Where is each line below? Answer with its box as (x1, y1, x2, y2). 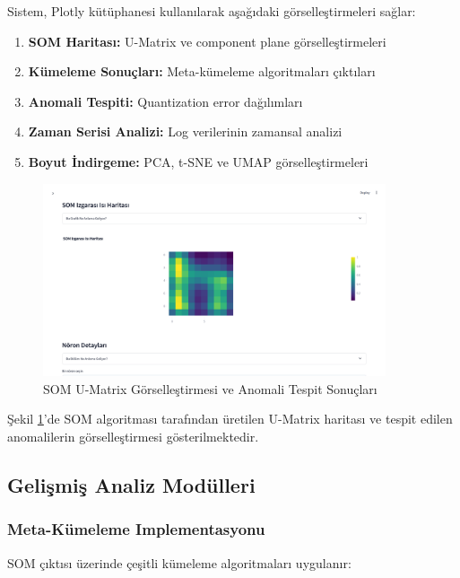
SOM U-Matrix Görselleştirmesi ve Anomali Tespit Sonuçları (43, 379, 378, 398)
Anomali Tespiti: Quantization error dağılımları (28, 92, 303, 110)
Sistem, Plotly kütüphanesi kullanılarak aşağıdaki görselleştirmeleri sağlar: (7, 2, 416, 20)
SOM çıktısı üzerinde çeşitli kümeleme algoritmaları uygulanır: (7, 553, 352, 572)
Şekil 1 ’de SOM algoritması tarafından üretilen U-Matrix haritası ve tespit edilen (7, 409, 453, 428)
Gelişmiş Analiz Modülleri (7, 470, 256, 498)
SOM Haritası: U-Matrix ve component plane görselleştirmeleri (28, 31, 386, 50)
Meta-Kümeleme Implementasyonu (7, 518, 265, 540)
